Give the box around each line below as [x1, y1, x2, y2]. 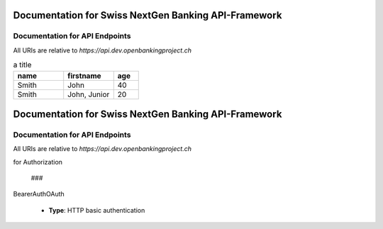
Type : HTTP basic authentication [48, 206, 145, 214]
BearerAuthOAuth [13, 190, 65, 199]
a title [13, 60, 32, 70]
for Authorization [13, 157, 63, 166]
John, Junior [67, 89, 110, 99]
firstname [67, 71, 102, 81]
